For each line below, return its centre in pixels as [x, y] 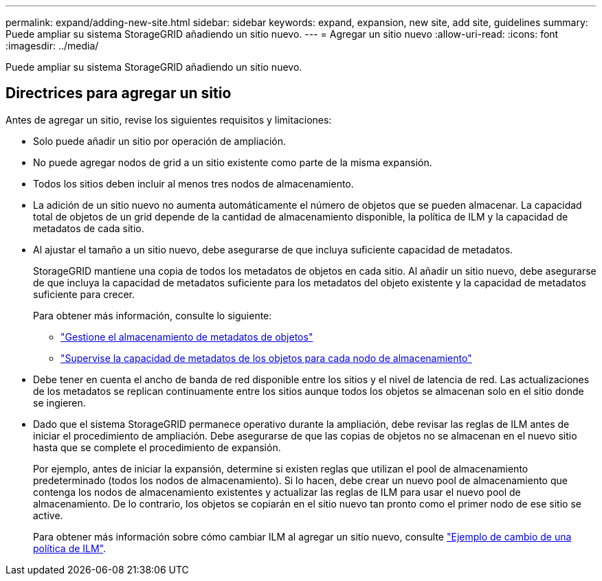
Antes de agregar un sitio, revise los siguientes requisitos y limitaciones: [169, 119]
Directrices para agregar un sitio [119, 93]
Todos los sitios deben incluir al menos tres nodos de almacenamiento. [193, 183]
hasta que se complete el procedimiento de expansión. [157, 447]
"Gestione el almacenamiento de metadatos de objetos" [187, 337]
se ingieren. [59, 402]
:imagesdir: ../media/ [52, 46]
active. [48, 515]
